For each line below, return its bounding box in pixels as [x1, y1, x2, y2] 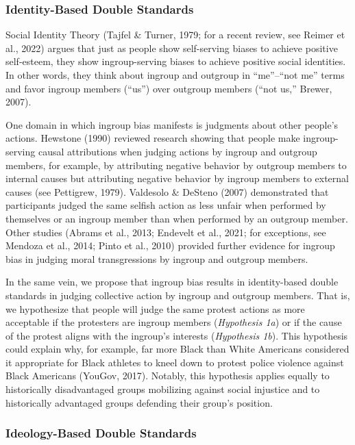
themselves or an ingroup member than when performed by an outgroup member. [5, 211, 348, 225]
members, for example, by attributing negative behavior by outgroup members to [5, 157, 347, 172]
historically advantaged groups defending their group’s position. [5, 395, 273, 409]
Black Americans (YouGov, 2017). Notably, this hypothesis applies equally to [5, 368, 330, 383]
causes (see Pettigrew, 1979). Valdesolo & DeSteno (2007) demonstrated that [5, 184, 329, 199]
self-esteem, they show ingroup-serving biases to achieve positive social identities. [5, 54, 346, 68]
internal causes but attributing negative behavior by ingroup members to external [5, 171, 350, 186]
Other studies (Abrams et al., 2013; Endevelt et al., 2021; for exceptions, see [5, 225, 326, 239]
